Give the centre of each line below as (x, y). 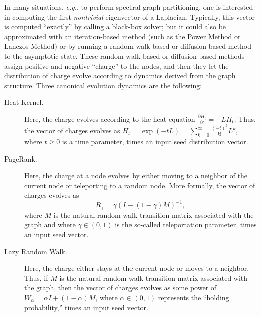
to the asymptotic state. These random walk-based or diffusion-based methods (124, 55)
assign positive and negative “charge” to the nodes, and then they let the (116, 65)
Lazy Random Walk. (36, 251)
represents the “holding (193, 297)
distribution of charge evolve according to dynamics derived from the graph (120, 75)
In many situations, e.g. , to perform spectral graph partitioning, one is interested (129, 7)
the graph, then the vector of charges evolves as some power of (120, 288)
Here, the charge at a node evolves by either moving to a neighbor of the (136, 175)
